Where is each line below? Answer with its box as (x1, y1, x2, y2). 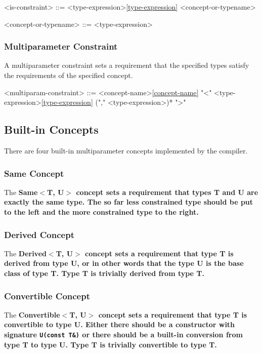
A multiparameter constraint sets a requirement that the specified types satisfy (4, 60, 249, 70)
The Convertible (4, 309, 60, 320)
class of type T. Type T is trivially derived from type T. (4, 267, 205, 278)
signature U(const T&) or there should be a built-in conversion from (4, 329, 243, 339)
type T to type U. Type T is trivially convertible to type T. (4, 339, 217, 349)
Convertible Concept (4, 289, 91, 302)
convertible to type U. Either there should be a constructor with (4, 319, 235, 330)
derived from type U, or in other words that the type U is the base (4, 258, 244, 268)
